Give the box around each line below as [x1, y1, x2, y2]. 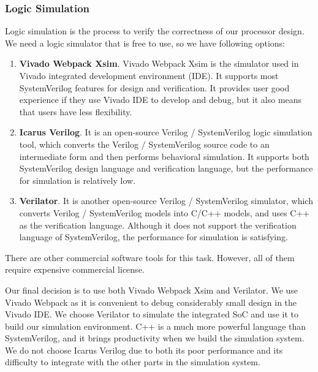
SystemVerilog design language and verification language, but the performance [19, 162, 313, 175]
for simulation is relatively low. [19, 173, 136, 186]
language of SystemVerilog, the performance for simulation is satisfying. [19, 230, 288, 243]
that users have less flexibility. [19, 105, 132, 118]
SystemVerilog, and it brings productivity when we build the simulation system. [5, 332, 305, 344]
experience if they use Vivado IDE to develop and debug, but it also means [19, 93, 302, 106]
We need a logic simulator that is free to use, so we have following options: [5, 36, 285, 49]
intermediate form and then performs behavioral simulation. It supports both [19, 150, 309, 162]
